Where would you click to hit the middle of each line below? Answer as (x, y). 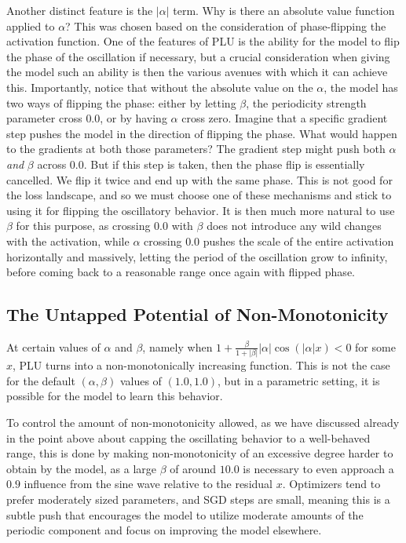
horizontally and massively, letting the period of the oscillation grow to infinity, (197, 256)
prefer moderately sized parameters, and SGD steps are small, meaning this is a (198, 499)
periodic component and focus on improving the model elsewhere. (164, 530)
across (52, 164)
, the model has (361, 87)
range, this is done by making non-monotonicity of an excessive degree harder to (200, 453)
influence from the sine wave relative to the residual (148, 484)
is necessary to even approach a (318, 468)
